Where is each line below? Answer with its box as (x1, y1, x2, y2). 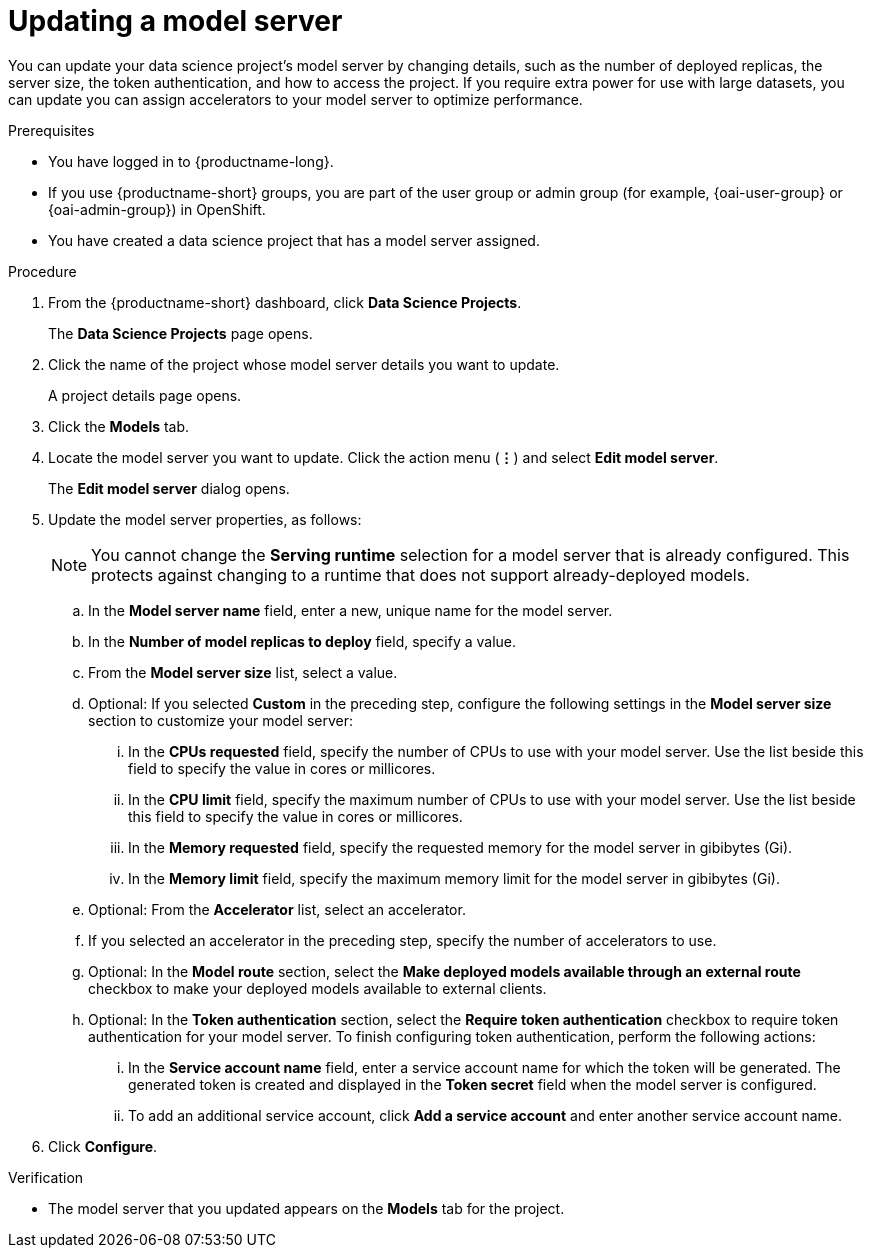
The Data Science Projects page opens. (48, 324, 313, 342)
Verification (8, 1168, 84, 1186)
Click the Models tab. (48, 417, 190, 435)
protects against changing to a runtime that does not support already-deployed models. (91, 564, 750, 585)
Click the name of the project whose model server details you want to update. (48, 355, 560, 373)
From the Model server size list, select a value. (88, 663, 398, 681)
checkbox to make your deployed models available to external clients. (88, 979, 547, 997)
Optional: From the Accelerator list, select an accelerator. (88, 900, 466, 918)
